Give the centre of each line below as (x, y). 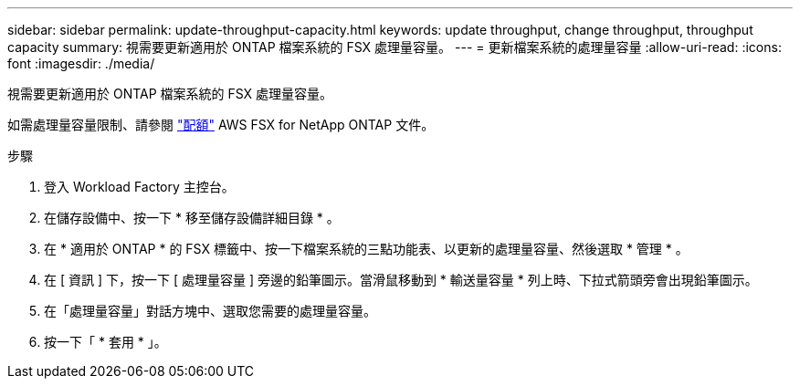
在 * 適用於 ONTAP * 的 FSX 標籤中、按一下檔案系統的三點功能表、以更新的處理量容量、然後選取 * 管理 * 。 (366, 249)
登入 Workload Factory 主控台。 (139, 187)
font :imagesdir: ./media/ (81, 63)
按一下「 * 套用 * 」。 (105, 342)
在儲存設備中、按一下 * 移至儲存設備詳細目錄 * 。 (192, 218)
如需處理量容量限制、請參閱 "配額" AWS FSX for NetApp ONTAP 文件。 (221, 125)
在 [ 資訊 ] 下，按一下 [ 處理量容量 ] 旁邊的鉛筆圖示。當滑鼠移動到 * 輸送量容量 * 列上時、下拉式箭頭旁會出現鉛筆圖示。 (401, 280)
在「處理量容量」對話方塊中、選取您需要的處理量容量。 (210, 311)
